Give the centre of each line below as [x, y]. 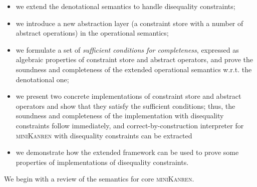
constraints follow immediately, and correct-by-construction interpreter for [130, 125]
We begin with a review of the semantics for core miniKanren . [99, 179]
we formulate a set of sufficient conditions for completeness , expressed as [127, 49]
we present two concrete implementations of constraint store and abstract [128, 96]
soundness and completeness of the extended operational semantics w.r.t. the [134, 69]
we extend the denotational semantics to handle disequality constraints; [125, 6]
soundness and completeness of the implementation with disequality [120, 116]
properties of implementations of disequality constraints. [102, 162]
